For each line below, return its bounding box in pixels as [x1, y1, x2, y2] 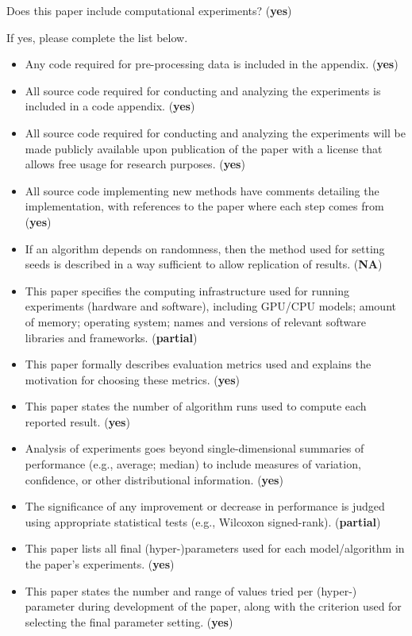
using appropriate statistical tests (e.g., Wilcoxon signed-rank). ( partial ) [25, 513, 381, 530]
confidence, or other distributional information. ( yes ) [25, 471, 283, 488]
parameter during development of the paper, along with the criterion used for [25, 598, 402, 615]
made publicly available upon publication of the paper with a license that [25, 140, 383, 156]
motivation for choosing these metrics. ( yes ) [25, 371, 241, 387]
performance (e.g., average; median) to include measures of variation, [25, 456, 361, 472]
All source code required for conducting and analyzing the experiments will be [25, 124, 406, 141]
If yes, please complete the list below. [6, 29, 188, 45]
